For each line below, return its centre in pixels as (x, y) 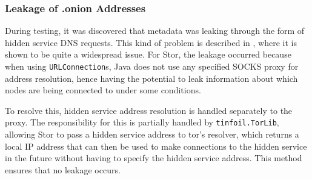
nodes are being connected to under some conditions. (103, 90)
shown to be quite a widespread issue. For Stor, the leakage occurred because (148, 54)
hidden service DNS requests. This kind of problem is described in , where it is (151, 42)
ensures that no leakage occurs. (63, 169)
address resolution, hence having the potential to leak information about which (151, 78)
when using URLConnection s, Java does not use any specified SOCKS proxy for (152, 66)
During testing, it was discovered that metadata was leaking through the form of (155, 31)
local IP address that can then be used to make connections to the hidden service (156, 146)
